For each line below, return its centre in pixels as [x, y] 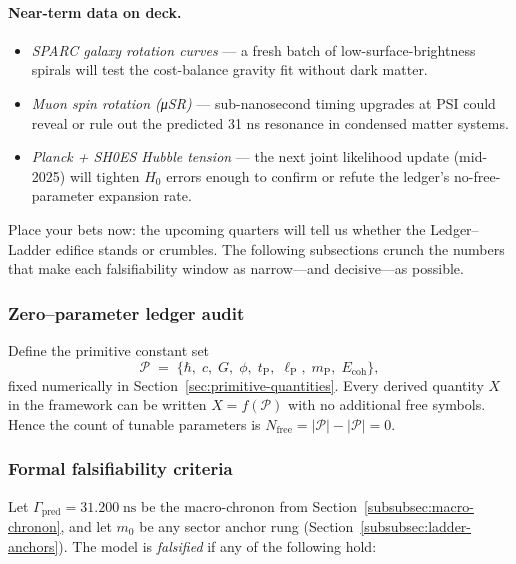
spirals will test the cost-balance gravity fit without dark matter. [229, 69]
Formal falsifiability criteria [120, 468]
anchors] [33, 545]
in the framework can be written [107, 404]
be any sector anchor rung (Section [246, 526]
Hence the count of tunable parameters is [134, 423]
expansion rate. [145, 195]
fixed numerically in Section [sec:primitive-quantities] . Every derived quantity [246, 384]
